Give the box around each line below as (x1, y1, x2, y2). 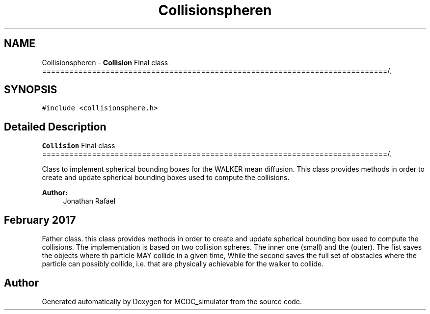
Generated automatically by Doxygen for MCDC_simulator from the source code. (42, 297, 302, 306)
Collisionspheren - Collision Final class (42, 58, 168, 67)
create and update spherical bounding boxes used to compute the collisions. (42, 173, 290, 182)
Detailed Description (4, 120, 107, 133)
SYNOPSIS (4, 83, 57, 96)
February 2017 (4, 213, 76, 226)
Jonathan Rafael (63, 197, 116, 206)
